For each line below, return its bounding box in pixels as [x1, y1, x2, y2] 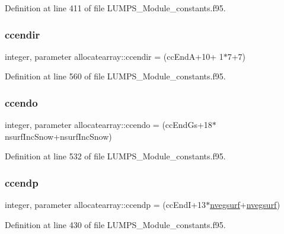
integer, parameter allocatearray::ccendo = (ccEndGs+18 [5, 118, 212, 131]
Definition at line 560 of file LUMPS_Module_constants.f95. [5, 70, 226, 82]
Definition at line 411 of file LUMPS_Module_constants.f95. [5, 2, 226, 14]
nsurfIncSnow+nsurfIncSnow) [5, 130, 112, 142]
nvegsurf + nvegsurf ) [210, 198, 280, 211]
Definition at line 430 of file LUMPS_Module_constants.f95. [5, 218, 226, 230]
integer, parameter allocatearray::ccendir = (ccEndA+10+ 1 [5, 50, 224, 62]
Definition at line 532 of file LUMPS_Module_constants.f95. [5, 150, 226, 162]
